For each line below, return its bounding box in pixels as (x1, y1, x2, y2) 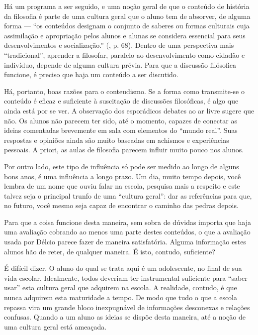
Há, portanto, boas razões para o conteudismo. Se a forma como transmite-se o (4, 86, 245, 96)
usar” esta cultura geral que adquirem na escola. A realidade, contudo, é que (4, 282, 237, 293)
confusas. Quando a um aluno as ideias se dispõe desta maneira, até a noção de (4, 312, 246, 322)
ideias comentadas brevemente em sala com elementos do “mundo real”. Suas (4, 125, 238, 135)
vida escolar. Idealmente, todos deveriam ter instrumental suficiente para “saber (4, 272, 248, 283)
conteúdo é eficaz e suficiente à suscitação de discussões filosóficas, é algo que (4, 96, 239, 106)
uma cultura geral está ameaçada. (4, 321, 107, 332)
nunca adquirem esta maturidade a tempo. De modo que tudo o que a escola (4, 292, 238, 303)
